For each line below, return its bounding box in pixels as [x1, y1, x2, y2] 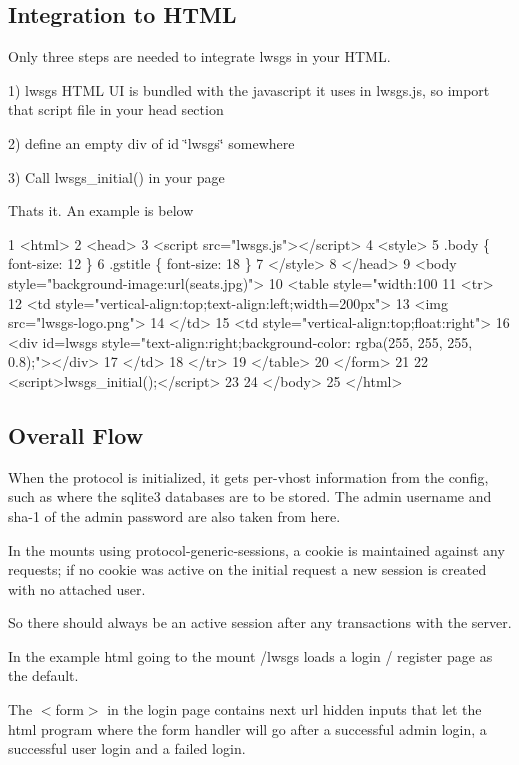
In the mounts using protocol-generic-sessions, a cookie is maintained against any [8, 539, 505, 560]
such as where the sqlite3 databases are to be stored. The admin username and [8, 486, 492, 507]
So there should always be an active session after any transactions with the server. [8, 612, 512, 633]
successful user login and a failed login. [8, 738, 246, 759]
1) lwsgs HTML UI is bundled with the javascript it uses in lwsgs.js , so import [8, 79, 490, 100]
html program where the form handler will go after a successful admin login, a [8, 718, 487, 739]
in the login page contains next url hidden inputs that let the [107, 699, 482, 720]
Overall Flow [8, 419, 144, 450]
